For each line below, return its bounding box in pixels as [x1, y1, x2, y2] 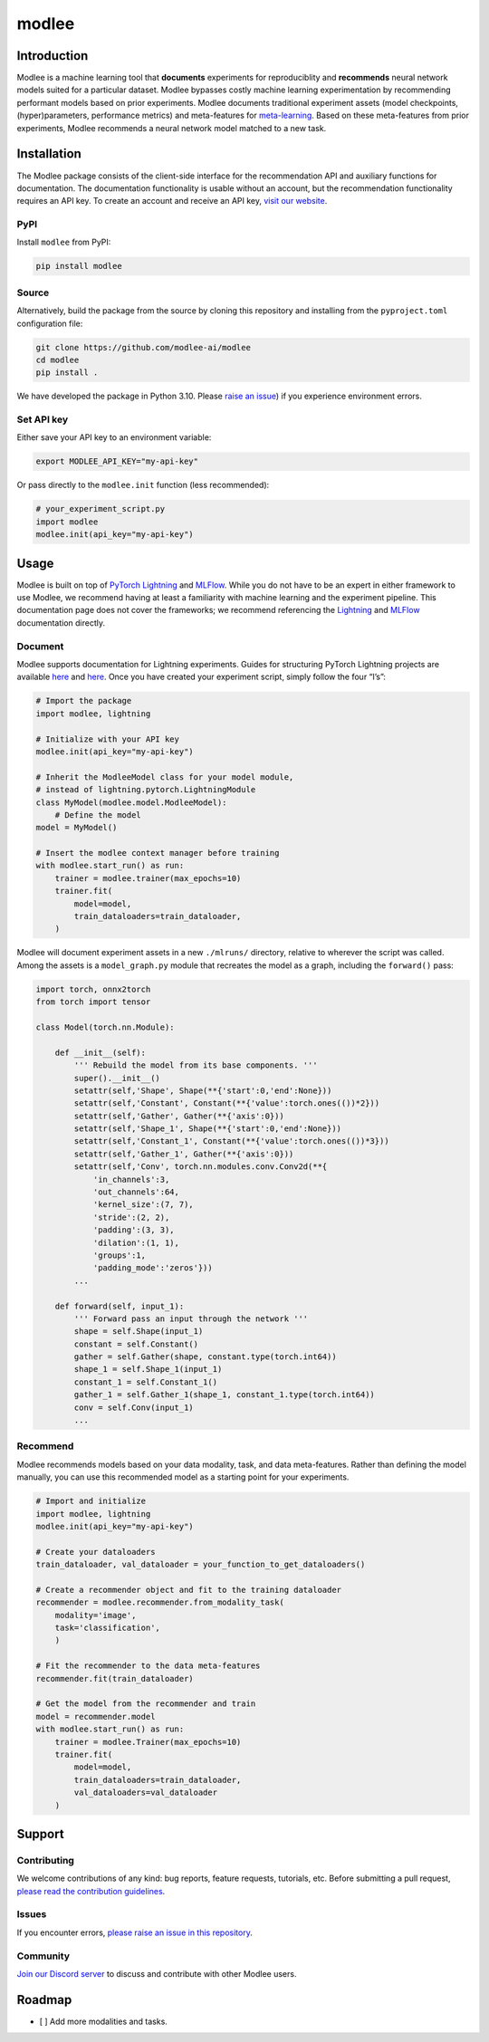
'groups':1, [92, 1250, 147, 1261]
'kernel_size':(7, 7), [92, 1200, 194, 1210]
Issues [16, 1908, 47, 1921]
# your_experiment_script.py [35, 503, 166, 514]
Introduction [16, 48, 89, 63]
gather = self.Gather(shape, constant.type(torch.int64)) [73, 1352, 337, 1362]
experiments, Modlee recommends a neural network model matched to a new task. [16, 122, 327, 133]
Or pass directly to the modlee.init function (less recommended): [16, 480, 270, 491]
